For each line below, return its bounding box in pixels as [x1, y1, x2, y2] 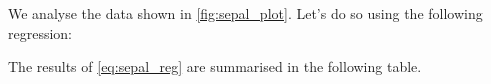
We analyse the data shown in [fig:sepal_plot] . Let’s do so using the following [8, 3, 483, 23]
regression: [8, 22, 73, 43]
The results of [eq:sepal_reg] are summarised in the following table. [8, 56, 422, 77]
